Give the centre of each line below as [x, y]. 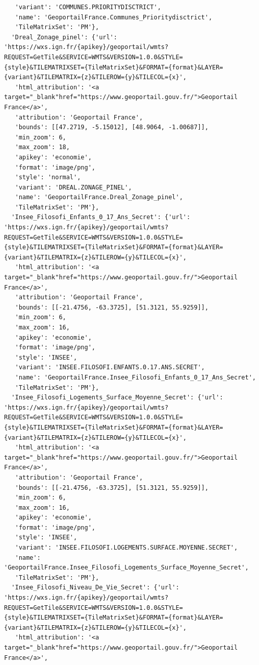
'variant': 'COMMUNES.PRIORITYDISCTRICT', [88, 7]
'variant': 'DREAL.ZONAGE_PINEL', [73, 187]
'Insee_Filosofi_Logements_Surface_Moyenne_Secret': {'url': [117, 398]
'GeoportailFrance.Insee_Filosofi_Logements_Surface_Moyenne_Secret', [126, 568]
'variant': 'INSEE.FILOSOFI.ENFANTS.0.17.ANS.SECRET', [110, 367]
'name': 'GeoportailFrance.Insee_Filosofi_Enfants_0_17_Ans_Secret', [135, 377]
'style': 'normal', [48, 177]
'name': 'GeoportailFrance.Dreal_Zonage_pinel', [99, 197]
